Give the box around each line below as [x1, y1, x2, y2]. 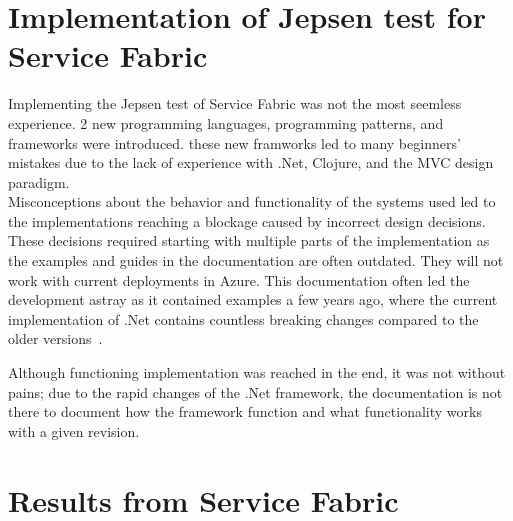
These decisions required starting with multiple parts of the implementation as [8, 230, 490, 251]
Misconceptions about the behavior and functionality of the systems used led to [8, 191, 496, 212]
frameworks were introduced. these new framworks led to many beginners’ [8, 132, 461, 153]
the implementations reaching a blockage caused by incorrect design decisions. [8, 210, 486, 231]
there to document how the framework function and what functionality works [8, 401, 482, 422]
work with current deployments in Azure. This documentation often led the [8, 269, 470, 290]
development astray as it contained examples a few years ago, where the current [8, 289, 498, 310]
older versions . [8, 328, 103, 349]
